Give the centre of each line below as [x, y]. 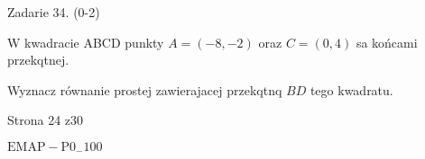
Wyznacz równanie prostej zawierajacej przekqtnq [145, 89]
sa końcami [387, 42]
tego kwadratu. [351, 89]
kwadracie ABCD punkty [94, 42]
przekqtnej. [38, 60]
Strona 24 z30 [46, 120]
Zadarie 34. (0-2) [54, 12]
